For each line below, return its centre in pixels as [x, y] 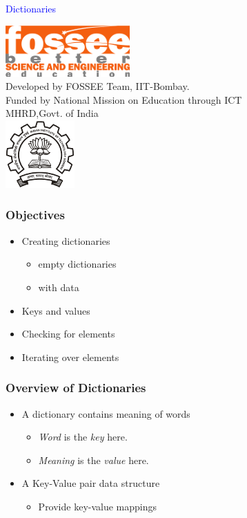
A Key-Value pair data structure [91, 483]
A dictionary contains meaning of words [106, 413]
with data [59, 287]
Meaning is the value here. [93, 460]
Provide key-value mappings [98, 506]
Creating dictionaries [66, 240]
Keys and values [56, 310]
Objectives [35, 215]
